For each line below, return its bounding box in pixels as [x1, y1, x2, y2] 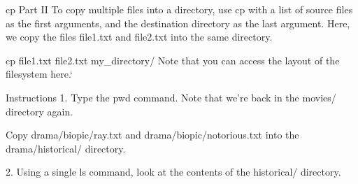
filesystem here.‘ [6, 66, 73, 81]
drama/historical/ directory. [6, 141, 126, 155]
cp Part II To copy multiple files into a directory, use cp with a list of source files [6, 2, 353, 16]
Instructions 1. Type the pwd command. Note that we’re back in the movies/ [6, 90, 336, 104]
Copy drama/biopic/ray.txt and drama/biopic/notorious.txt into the [6, 127, 299, 142]
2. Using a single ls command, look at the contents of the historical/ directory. [6, 164, 341, 179]
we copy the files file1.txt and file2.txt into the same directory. [6, 29, 273, 44]
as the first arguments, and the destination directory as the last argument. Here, [6, 15, 350, 30]
